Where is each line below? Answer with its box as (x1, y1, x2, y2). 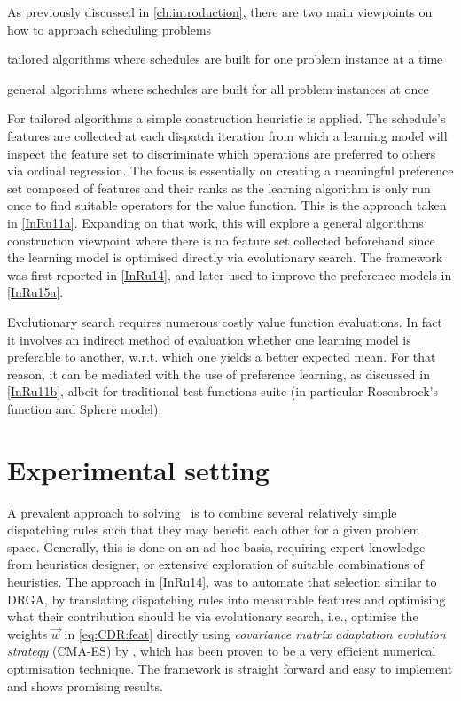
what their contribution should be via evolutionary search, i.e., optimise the (7, 607, 418, 626)
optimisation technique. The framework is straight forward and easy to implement (7, 658, 453, 677)
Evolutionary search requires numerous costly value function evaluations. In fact (7, 312, 442, 331)
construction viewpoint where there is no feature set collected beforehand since (7, 230, 435, 249)
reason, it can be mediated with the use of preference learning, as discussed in (7, 364, 430, 383)
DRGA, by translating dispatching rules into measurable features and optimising (7, 589, 446, 608)
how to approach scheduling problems (7, 19, 212, 38)
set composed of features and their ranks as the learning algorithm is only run (7, 178, 431, 197)
